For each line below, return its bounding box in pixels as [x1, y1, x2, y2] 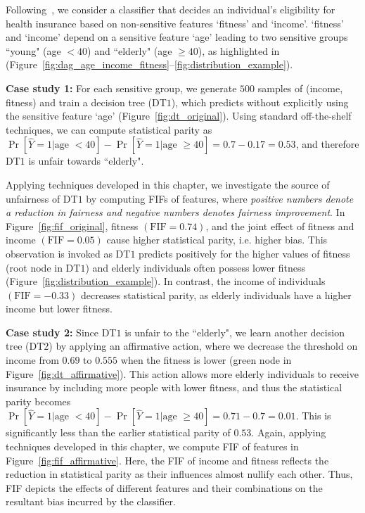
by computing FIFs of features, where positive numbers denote [86, 191, 354, 205]
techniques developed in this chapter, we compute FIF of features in [6, 439, 299, 454]
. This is [295, 408, 331, 423]
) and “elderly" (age [87, 43, 172, 58]
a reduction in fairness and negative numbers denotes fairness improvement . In [6, 205, 345, 220]
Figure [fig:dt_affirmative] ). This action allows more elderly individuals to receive [6, 366, 359, 381]
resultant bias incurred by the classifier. [6, 494, 176, 509]
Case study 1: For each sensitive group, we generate [6, 80, 237, 95]
